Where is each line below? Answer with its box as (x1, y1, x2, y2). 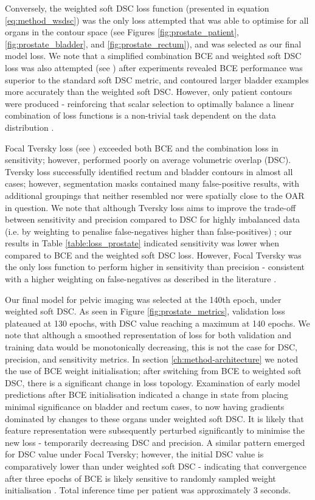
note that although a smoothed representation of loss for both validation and (5, 328, 292, 341)
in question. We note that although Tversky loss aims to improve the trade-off (5, 201, 296, 214)
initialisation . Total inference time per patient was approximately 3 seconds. (5, 484, 291, 496)
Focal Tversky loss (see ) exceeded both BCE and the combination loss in (5, 141, 279, 154)
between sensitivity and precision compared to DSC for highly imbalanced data (5, 213, 300, 226)
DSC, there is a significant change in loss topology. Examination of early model (5, 376, 300, 389)
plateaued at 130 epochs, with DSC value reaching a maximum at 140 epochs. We (5, 316, 310, 329)
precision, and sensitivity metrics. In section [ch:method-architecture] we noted (5, 352, 298, 365)
